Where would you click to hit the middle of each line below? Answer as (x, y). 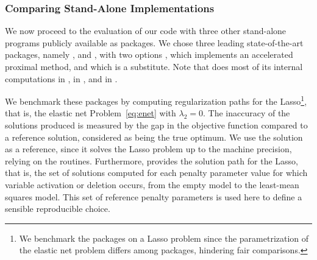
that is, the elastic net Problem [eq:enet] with (91, 113)
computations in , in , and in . (61, 78)
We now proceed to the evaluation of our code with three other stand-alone (146, 31)
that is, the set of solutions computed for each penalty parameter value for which (156, 173)
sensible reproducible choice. (58, 209)
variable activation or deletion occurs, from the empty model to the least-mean (152, 184)
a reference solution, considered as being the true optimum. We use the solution (154, 137)
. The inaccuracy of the (246, 113)
